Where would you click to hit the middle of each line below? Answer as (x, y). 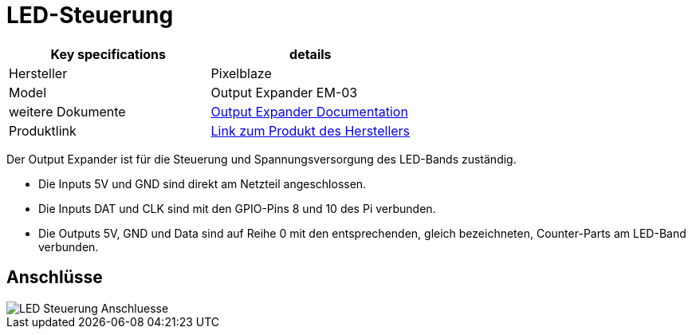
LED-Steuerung (90, 15)
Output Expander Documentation (309, 111)
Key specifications (108, 54)
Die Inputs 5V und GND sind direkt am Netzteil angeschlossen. (202, 183)
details (311, 54)
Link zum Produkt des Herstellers (311, 130)
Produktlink (43, 130)
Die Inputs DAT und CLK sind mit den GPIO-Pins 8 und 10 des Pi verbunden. (237, 208)
